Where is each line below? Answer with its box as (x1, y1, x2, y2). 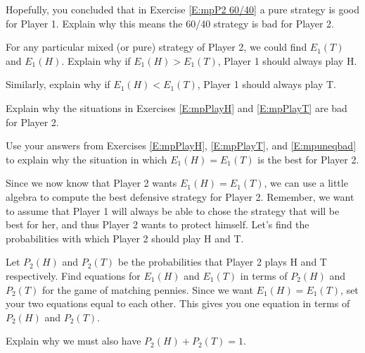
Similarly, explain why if (6, 77, 110, 92)
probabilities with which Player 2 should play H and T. (6, 230, 244, 245)
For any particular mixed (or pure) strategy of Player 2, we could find (6, 39, 307, 54)
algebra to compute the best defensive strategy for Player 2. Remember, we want (6, 189, 354, 204)
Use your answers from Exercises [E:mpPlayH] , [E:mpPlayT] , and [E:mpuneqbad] (6, 138, 357, 153)
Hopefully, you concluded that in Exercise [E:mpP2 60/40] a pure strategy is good (6, 2, 360, 16)
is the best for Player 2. (257, 151, 359, 166)
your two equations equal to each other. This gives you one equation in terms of (6, 296, 350, 311)
